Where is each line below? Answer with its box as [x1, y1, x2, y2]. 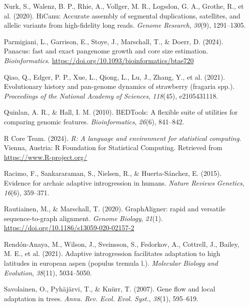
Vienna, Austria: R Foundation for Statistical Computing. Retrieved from [4, 142, 222, 153]
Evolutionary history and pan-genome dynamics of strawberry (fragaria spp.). [4, 81, 235, 91]
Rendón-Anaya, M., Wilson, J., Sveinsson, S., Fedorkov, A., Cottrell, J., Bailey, [4, 239, 239, 249]
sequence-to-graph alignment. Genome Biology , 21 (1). [4, 213, 163, 223]
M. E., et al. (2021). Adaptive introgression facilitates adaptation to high [4, 248, 220, 258]
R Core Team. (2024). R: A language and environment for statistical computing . [4, 133, 241, 143]
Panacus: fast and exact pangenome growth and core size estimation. [4, 46, 208, 56]
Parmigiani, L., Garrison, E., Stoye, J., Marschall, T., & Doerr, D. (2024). [4, 36, 224, 46]
